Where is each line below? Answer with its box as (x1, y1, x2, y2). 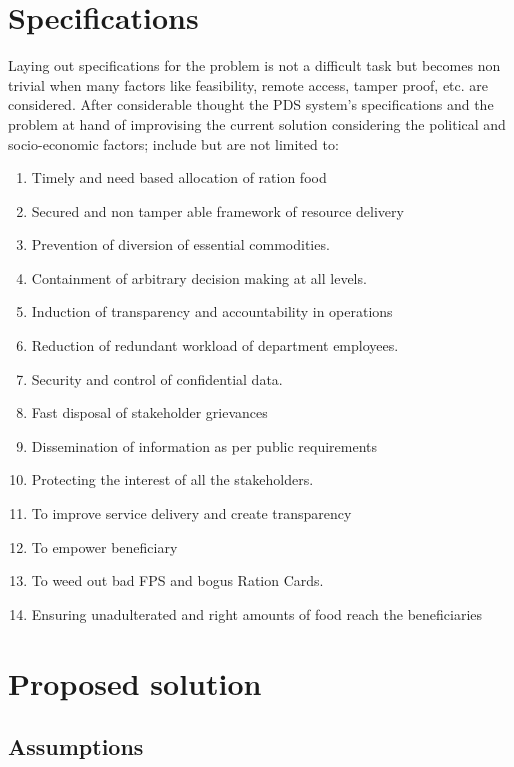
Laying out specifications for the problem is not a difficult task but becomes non (8, 55, 501, 76)
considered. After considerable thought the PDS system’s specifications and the (8, 94, 494, 115)
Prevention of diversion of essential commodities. (31, 234, 330, 255)
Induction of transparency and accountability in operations (31, 301, 393, 322)
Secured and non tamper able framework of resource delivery (31, 200, 404, 221)
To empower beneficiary (31, 536, 178, 557)
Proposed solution (8, 662, 262, 703)
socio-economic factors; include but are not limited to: (8, 133, 339, 154)
